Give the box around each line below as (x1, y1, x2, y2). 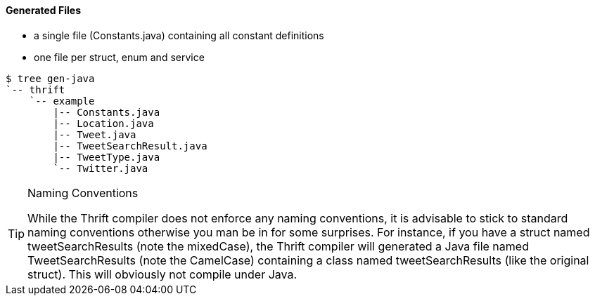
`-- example (29, 95, 95, 107)
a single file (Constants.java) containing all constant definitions (34, 29, 324, 41)
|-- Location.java (53, 117, 154, 129)
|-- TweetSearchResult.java (53, 140, 207, 152)
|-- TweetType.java (53, 151, 160, 163)
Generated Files (6, 4, 81, 16)
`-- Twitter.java (53, 162, 148, 174)
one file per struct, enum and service (34, 51, 205, 63)
